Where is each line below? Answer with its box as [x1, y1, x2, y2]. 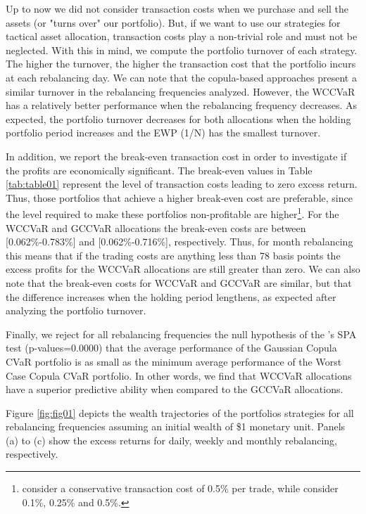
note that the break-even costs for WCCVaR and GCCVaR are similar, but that [6, 275, 352, 290]
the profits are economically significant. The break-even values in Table [6, 162, 313, 177]
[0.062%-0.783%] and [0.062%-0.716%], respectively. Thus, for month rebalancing [6, 234, 353, 249]
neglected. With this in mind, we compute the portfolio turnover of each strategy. [6, 42, 358, 57]
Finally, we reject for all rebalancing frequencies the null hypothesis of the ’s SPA [6, 326, 357, 341]
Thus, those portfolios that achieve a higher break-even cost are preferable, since [6, 190, 353, 205]
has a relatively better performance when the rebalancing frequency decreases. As [6, 98, 358, 113]
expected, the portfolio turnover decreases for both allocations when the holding [6, 111, 351, 126]
